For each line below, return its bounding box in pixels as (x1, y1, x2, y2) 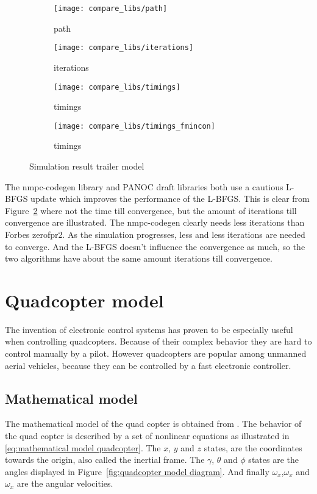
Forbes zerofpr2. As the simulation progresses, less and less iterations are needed (5, 227, 305, 240)
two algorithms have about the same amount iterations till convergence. (5, 252, 272, 265)
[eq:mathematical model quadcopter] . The (5, 441, 161, 454)
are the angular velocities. (16, 477, 113, 490)
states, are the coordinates (204, 441, 302, 454)
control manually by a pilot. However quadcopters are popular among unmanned (5, 347, 307, 360)
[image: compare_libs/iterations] (54, 43, 194, 52)
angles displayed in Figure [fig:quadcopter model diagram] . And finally (5, 465, 269, 478)
